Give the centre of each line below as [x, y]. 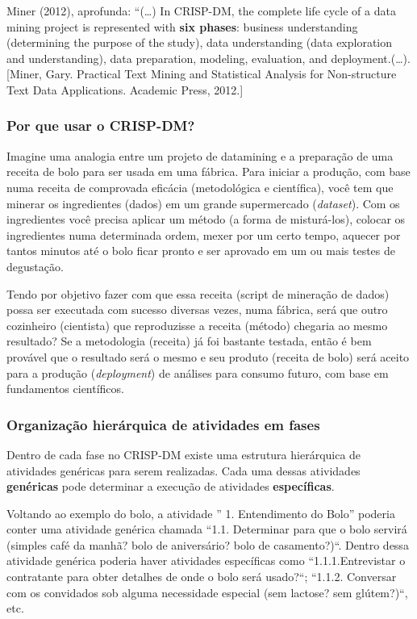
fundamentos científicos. [65, 389]
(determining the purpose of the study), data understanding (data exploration [200, 42]
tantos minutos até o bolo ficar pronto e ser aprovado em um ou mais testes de [201, 251]
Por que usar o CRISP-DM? [101, 125]
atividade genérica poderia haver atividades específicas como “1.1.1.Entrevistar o [206, 560]
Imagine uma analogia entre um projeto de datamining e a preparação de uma [200, 155]
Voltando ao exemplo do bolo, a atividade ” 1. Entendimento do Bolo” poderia [201, 513]
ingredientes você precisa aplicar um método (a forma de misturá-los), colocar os [206, 219]
